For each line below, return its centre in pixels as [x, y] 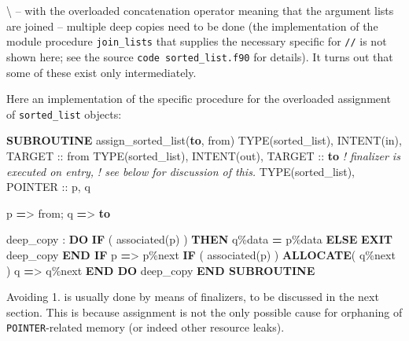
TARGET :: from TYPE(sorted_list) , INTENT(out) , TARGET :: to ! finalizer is [203, 155]
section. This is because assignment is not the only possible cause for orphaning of [204, 312]
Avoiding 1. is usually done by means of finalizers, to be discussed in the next [193, 297]
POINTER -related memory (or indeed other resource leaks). [146, 327]
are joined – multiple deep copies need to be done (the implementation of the [192, 26]
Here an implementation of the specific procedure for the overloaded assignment [199, 99]
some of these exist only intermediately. [101, 72]
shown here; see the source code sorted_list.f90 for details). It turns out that [200, 56]
